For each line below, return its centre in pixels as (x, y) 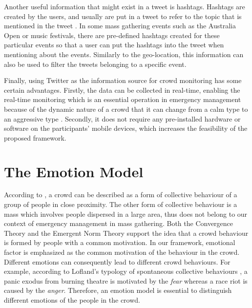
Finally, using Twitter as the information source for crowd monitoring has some (123, 80)
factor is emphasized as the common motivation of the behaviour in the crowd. (122, 252)
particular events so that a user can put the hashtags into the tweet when (114, 45)
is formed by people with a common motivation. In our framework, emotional (120, 242)
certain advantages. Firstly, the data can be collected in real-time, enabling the (122, 90)
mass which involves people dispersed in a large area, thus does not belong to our (126, 214)
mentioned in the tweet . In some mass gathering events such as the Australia (120, 26)
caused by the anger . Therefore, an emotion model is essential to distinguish (118, 290)
